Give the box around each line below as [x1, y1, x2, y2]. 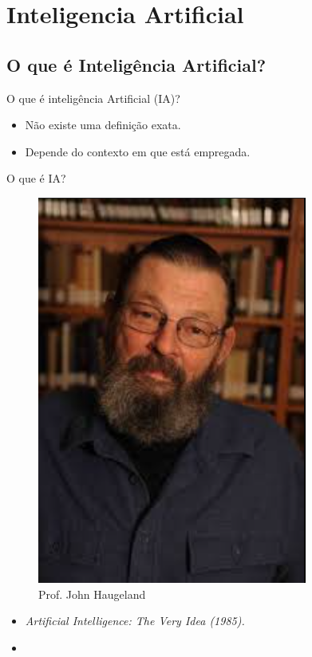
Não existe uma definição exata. [25, 116, 181, 133]
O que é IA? [6, 170, 66, 187]
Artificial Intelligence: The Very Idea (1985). [25, 612, 245, 629]
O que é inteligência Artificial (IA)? [6, 89, 180, 106]
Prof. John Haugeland [38, 585, 146, 602]
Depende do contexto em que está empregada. [25, 143, 251, 159]
